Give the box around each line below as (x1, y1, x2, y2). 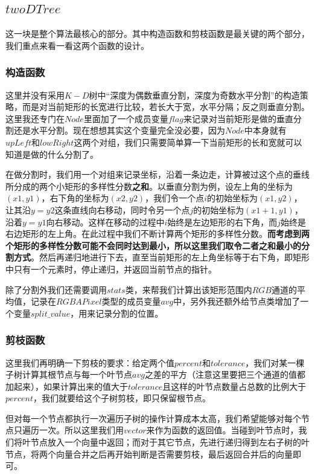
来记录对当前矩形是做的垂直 (183, 112, 294, 124)
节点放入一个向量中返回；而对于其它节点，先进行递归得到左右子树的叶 (30, 436, 310, 448)
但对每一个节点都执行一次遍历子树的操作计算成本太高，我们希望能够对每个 (5, 412, 301, 424)
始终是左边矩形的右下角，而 (167, 215, 278, 228)
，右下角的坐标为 (41, 192, 109, 204)
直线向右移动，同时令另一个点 (71, 203, 190, 216)
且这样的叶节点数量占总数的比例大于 (162, 380, 307, 392)
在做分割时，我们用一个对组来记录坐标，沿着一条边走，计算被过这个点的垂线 (5, 168, 310, 181)
